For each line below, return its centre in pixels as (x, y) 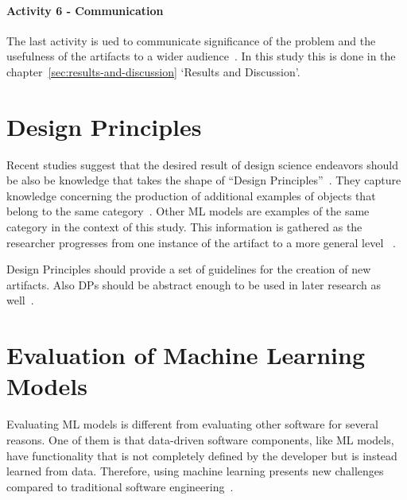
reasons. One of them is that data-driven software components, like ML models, (200, 439)
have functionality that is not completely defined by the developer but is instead (202, 455)
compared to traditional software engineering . (120, 486)
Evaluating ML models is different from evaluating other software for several (192, 424)
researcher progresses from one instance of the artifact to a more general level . (201, 242)
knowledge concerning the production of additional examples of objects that (191, 195)
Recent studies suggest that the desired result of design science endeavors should (202, 164)
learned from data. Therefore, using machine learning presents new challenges (195, 471)
